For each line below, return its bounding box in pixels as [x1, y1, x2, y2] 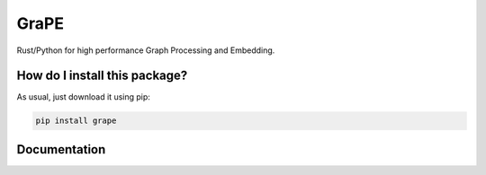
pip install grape [35, 116, 117, 126]
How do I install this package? [16, 68, 188, 83]
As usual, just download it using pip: [16, 92, 150, 102]
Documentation [16, 142, 106, 157]
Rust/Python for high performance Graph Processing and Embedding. [16, 45, 275, 56]
